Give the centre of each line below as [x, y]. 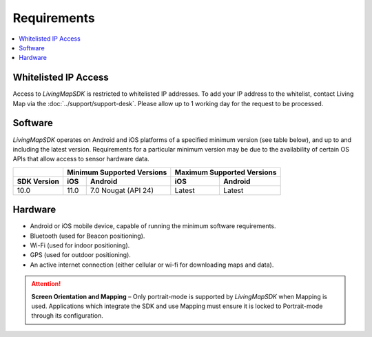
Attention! [46, 284]
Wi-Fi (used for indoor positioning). [80, 245]
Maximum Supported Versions [226, 172]
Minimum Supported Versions [117, 172]
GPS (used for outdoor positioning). [80, 255]
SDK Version [38, 181]
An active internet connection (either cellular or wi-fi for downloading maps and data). [152, 265]
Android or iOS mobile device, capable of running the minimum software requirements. [153, 226]
